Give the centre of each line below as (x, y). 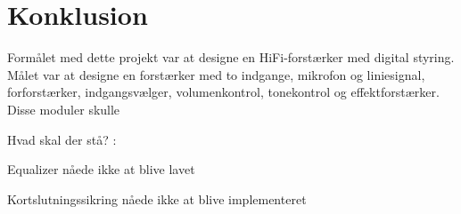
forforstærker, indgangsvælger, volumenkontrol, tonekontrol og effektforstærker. (223, 92)
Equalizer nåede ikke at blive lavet (101, 169)
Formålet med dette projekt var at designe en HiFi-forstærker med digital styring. (231, 57)
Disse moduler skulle (64, 109)
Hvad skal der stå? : (62, 139)
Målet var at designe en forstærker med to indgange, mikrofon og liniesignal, (216, 74)
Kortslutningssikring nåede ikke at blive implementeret (157, 198)
